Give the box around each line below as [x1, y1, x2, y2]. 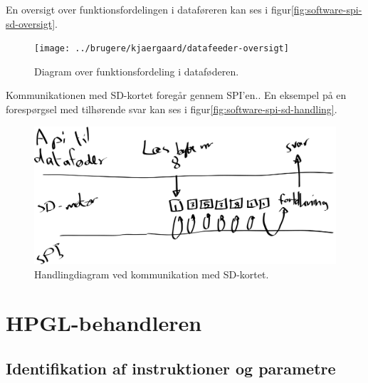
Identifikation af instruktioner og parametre [6, 357, 336, 379]
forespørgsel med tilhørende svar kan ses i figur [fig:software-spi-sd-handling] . [6, 102, 337, 117]
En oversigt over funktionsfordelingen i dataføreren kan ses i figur [6, 2, 291, 16]
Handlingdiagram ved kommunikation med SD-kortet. [34, 266, 269, 281]
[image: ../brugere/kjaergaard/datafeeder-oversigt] [34, 43, 289, 54]
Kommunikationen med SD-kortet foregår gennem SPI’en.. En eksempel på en [6, 88, 347, 103]
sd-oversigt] [6, 16, 56, 31]
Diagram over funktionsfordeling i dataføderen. [34, 63, 239, 78]
